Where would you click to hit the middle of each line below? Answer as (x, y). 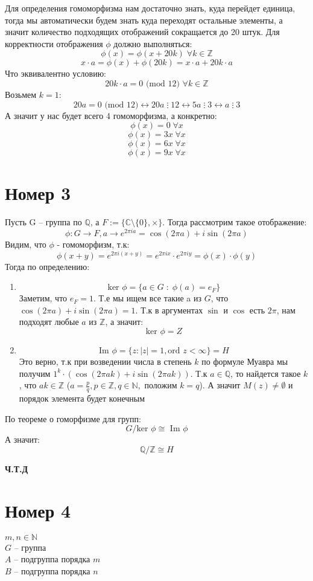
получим (35, 373)
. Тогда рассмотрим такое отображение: (235, 222)
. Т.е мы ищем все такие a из (148, 298)
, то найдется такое (266, 373)
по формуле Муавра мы (245, 361)
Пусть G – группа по (43, 222)
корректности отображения (54, 43)
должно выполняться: (153, 43)
